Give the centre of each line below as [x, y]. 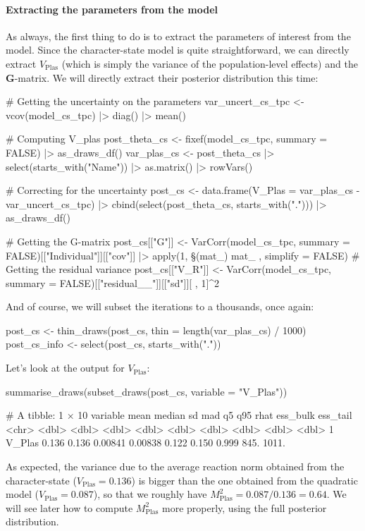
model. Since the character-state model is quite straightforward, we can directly [178, 50]
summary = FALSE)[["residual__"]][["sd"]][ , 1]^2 [113, 282]
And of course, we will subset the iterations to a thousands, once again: [160, 306]
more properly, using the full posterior [245, 507]
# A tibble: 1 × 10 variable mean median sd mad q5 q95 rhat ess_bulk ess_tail [179, 415]
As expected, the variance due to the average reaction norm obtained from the [175, 466]
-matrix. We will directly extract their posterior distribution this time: [166, 77]
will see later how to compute [69, 507]
